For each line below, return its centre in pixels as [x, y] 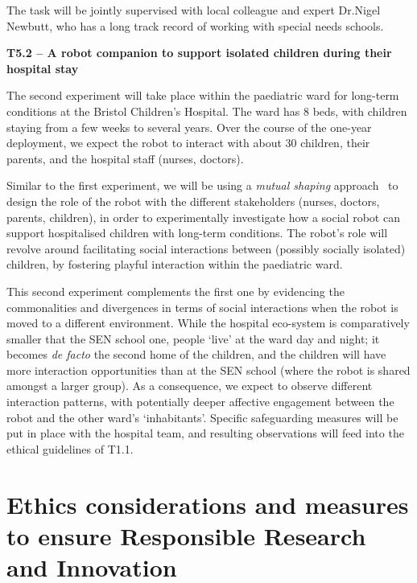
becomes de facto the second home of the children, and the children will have [196, 354]
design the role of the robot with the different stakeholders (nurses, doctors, [193, 201]
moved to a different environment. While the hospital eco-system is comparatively [208, 323]
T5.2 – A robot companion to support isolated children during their [199, 53]
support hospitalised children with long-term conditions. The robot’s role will [197, 233]
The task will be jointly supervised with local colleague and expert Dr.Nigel [194, 10]
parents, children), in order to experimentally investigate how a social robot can [203, 217]
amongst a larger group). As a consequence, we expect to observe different [190, 386]
